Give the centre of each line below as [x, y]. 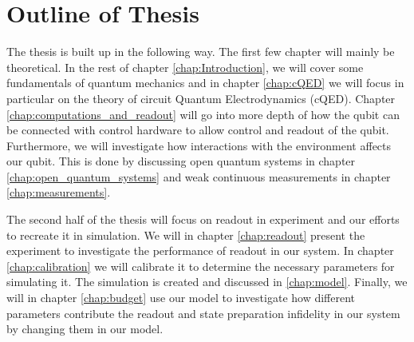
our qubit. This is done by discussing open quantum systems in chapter [181, 161]
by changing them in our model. [85, 329]
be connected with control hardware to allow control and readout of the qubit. [198, 130]
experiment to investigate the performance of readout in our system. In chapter [200, 251]
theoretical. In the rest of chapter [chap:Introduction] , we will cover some [185, 67]
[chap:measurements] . [59, 192]
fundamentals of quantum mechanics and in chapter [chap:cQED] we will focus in [205, 83]
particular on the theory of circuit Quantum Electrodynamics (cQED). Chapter [201, 98]
